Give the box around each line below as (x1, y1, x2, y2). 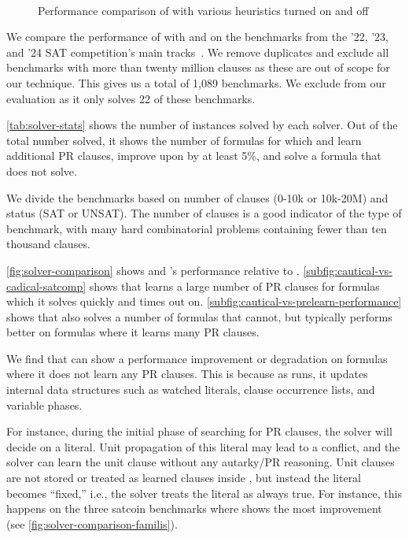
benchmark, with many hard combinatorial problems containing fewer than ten (6, 220, 387, 236)
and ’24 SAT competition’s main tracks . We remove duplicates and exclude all (6, 43, 389, 60)
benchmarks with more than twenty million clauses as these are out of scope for (6, 59, 390, 76)
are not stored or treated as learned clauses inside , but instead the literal (6, 469, 362, 486)
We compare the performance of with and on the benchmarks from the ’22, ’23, (6, 28, 389, 45)
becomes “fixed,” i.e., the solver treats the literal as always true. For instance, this (6, 484, 402, 501)
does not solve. (6, 162, 77, 179)
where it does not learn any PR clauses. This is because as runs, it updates (6, 365, 368, 382)
